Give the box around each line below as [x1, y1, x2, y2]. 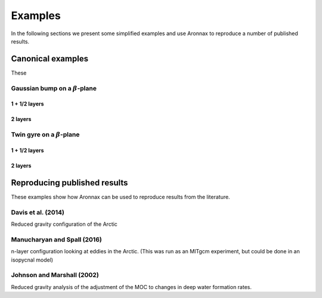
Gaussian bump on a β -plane [11, 84, 97, 92]
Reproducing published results [11, 178, 128, 188]
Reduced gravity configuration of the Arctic [11, 221, 117, 228]
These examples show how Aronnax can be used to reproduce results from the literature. [11, 193, 230, 200]
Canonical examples [11, 54, 89, 64]
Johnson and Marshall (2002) [11, 271, 100, 280]
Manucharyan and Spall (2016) [11, 235, 103, 244]
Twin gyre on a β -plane [11, 131, 80, 139]
